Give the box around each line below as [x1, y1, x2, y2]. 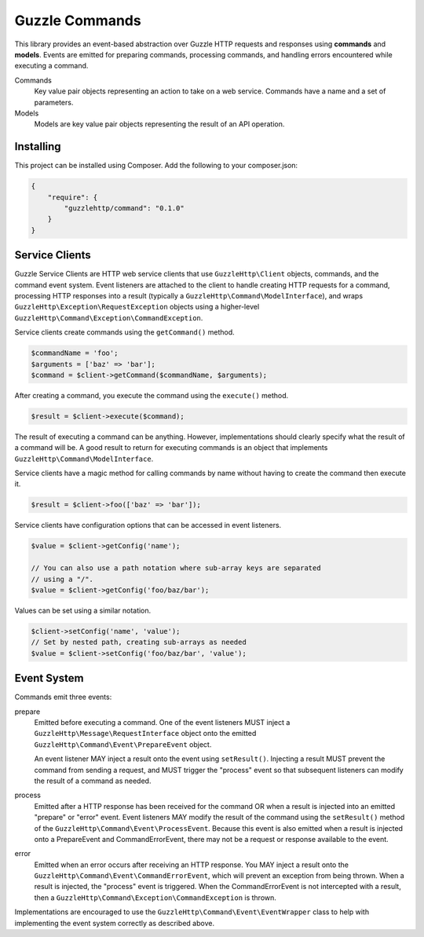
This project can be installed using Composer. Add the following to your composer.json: [14, 161, 298, 170]
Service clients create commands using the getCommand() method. [14, 328, 235, 337]
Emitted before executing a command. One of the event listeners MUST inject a [34, 718, 291, 727]
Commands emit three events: [14, 692, 112, 702]
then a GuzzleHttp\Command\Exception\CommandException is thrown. [34, 892, 276, 902]
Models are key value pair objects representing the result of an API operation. [34, 119, 285, 129]
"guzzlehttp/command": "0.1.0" [64, 203, 185, 212]
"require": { [47, 192, 98, 202]
